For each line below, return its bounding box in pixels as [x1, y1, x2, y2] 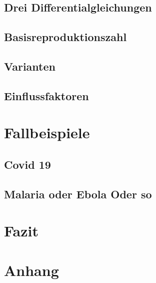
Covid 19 [4, 156, 51, 172]
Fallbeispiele [4, 122, 90, 143]
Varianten [4, 58, 55, 74]
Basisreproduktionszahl [4, 29, 127, 45]
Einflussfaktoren [4, 88, 89, 103]
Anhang [4, 259, 59, 280]
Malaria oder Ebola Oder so [4, 186, 152, 201]
